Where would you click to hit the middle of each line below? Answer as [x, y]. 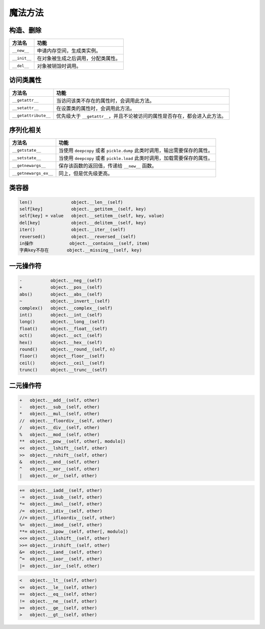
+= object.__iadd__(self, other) [61, 490]
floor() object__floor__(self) [62, 356]
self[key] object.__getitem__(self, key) [83, 209]
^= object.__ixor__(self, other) [61, 559]
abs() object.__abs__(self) [61, 294]
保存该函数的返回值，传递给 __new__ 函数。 [108, 166]
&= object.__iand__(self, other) [61, 552]
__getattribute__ [31, 116]
